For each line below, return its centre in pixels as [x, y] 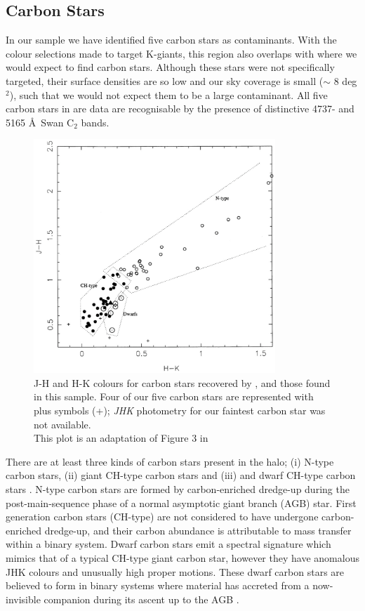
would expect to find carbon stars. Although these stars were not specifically [170, 67]
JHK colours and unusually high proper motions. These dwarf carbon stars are [175, 571]
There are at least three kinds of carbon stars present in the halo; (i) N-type [170, 461]
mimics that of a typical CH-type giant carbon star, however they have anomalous [182, 557]
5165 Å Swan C [40, 122]
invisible [23, 599]
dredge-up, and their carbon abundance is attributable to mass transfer [198, 530]
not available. [62, 424]
